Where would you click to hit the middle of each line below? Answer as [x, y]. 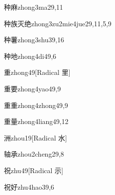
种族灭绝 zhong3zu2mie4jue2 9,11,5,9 [58, 23]
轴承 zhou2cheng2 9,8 [34, 154]
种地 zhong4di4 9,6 [30, 56]
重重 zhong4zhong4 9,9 [36, 105]
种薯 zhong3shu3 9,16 [34, 40]
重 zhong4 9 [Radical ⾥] [37, 72]
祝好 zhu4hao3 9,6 [29, 186]
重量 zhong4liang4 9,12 [36, 121]
